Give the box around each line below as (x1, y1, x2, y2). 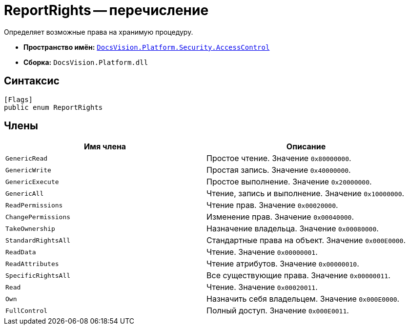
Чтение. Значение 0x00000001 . (206, 247, 318, 257)
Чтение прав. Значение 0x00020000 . (206, 200, 338, 210)
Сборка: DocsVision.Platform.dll (23, 58, 148, 66)
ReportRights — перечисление (4, 2, 209, 19)
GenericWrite (5, 166, 51, 174)
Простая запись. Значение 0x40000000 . (206, 165, 351, 175)
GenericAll (5, 189, 44, 197)
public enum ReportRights (4, 103, 103, 111)
